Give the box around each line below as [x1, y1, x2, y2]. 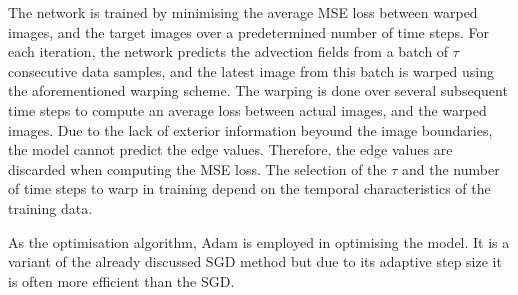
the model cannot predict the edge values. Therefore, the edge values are [8, 139, 453, 160]
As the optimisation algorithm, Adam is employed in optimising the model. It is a [8, 231, 510, 252]
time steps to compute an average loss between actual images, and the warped [8, 99, 487, 120]
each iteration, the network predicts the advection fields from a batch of [8, 41, 449, 62]
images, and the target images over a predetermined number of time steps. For [8, 21, 489, 42]
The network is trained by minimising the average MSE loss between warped [8, 2, 478, 22]
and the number [401, 158, 500, 179]
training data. [8, 197, 93, 218]
